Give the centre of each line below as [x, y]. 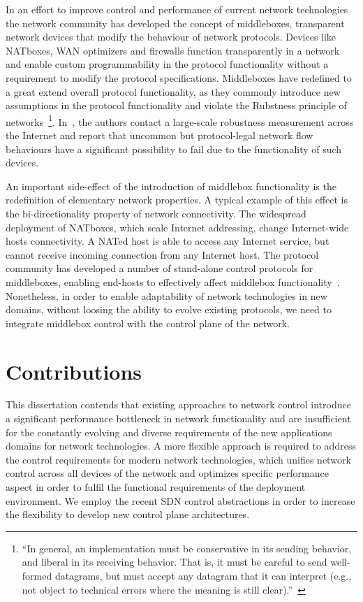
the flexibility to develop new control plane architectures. [128, 514]
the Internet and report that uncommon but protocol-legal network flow [160, 135]
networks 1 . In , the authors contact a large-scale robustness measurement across [180, 120]
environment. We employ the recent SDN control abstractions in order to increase [180, 500]
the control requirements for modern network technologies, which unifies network [178, 459]
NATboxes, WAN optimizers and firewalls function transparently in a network [173, 50]
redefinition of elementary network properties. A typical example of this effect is [177, 200]
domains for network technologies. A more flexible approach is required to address [181, 446]
